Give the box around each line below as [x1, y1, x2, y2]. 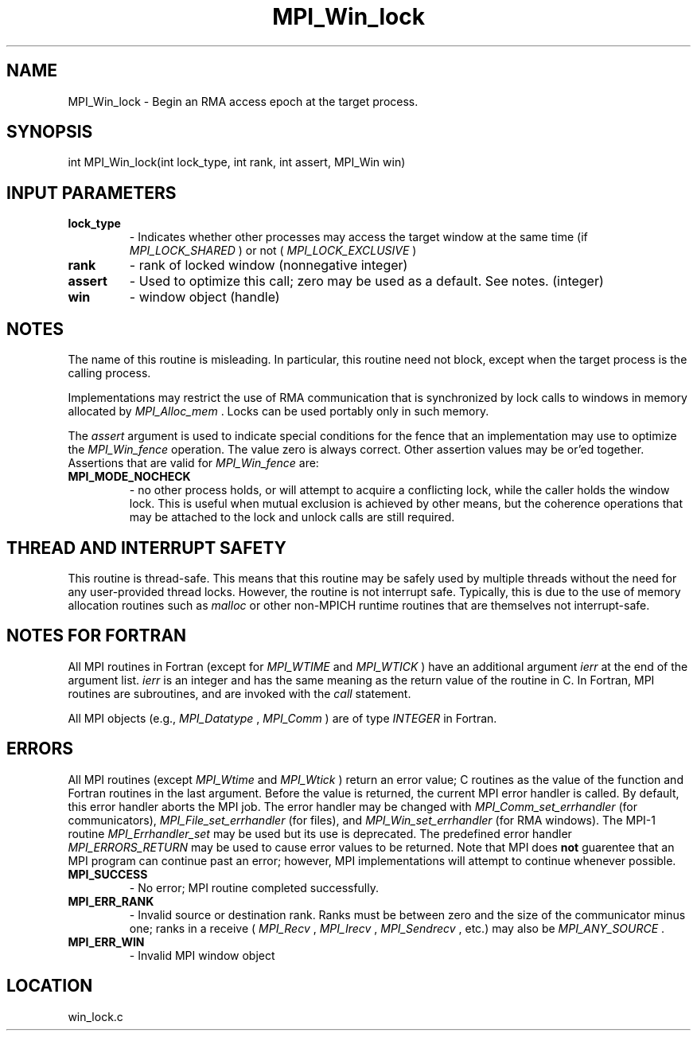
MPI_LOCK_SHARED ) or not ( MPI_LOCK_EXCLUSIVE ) [129, 244, 417, 258]
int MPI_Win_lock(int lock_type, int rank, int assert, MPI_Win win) [68, 155, 406, 170]
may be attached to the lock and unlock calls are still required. [129, 510, 455, 524]
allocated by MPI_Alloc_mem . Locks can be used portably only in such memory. [68, 404, 489, 419]
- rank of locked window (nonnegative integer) [129, 257, 408, 274]
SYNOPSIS [6, 122, 93, 142]
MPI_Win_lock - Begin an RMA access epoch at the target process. [68, 94, 419, 108]
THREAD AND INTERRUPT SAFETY [6, 537, 286, 558]
